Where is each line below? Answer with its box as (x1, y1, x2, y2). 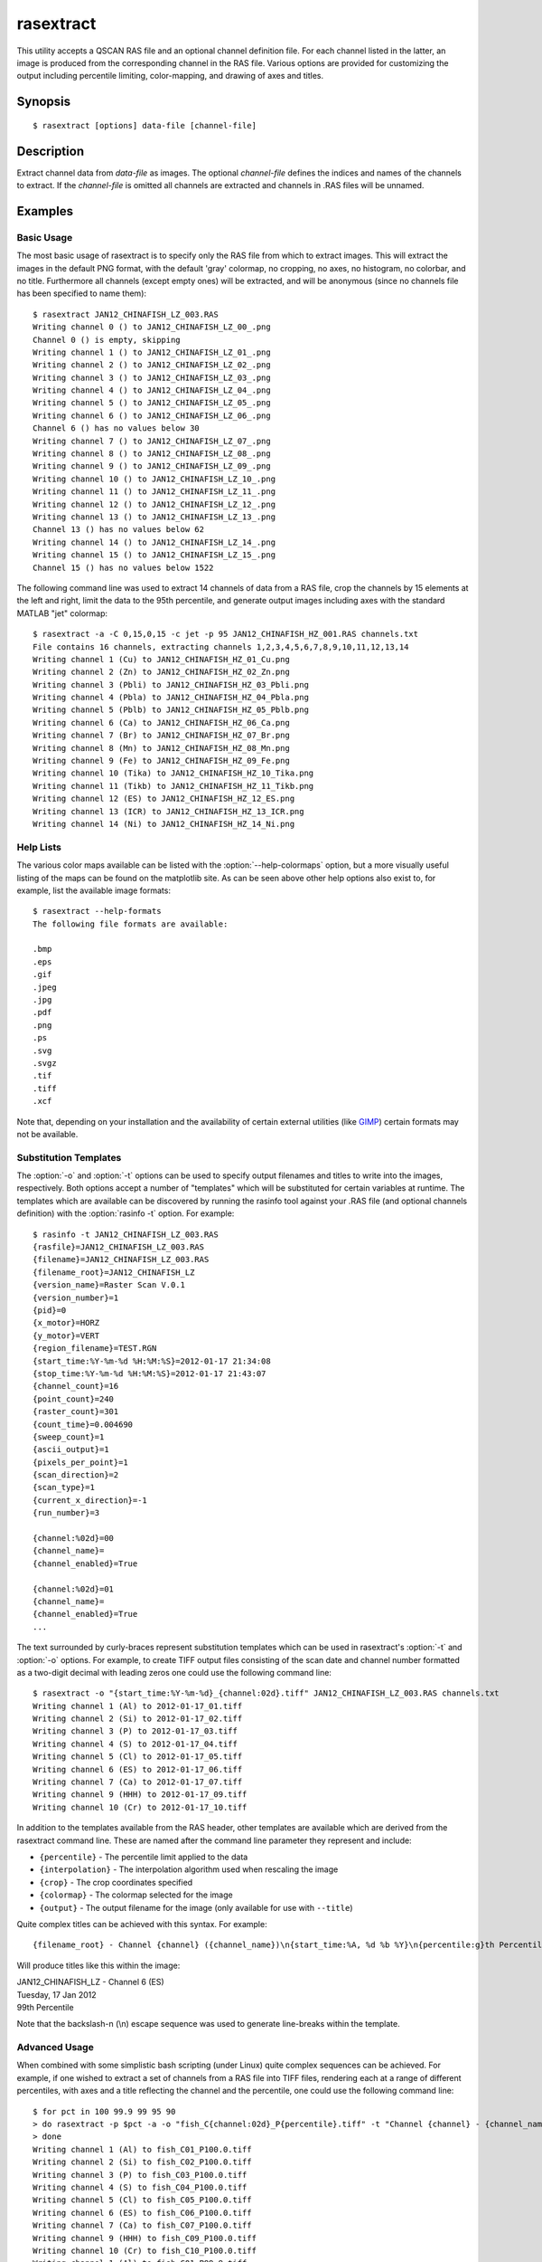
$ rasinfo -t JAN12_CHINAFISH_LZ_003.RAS (33, 1229, 219, 1240)
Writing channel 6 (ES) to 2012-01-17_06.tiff (33, 1764, 243, 1774)
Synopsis (16, 94, 71, 109)
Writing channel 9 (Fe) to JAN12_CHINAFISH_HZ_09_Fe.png (33, 756, 291, 766)
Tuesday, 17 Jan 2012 (16, 1989, 97, 2000)
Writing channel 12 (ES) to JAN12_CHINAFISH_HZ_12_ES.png (33, 794, 295, 804)
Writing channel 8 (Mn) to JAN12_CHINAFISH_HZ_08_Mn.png (33, 743, 291, 753)
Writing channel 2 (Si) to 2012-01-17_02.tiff (33, 1714, 243, 1724)
